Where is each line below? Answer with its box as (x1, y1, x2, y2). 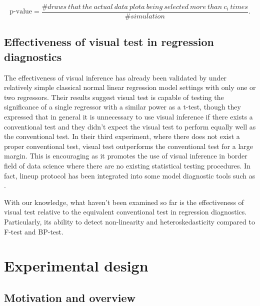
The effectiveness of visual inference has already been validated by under (4, 72, 226, 82)
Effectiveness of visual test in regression (4, 34, 214, 49)
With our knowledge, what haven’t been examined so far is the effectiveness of (4, 196, 244, 207)
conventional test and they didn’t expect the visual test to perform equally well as (4, 121, 256, 131)
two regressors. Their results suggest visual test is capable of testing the (4, 91, 224, 102)
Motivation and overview (4, 289, 135, 305)
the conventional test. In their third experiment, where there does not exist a (4, 131, 240, 141)
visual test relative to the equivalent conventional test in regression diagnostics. (4, 206, 247, 217)
